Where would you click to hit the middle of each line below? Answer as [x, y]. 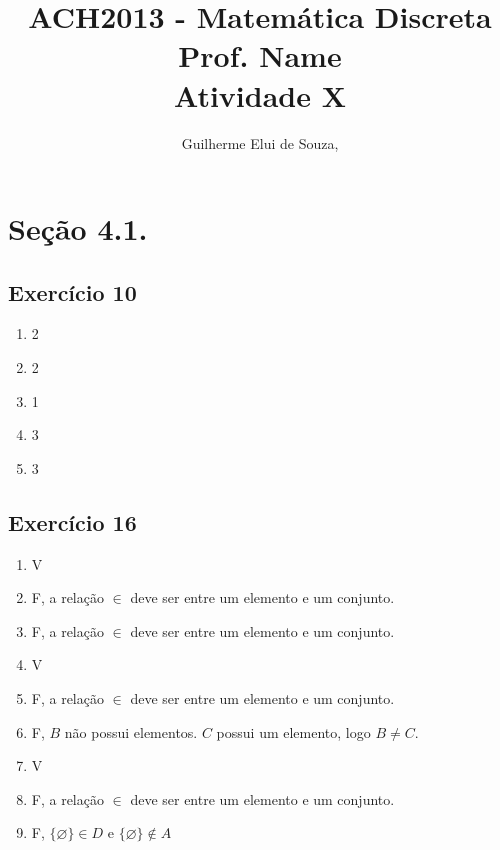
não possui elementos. [131, 731]
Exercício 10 [72, 291]
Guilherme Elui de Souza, [260, 142]
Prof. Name [260, 55]
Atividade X [260, 94]
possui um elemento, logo [293, 731]
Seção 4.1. [78, 228]
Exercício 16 [72, 521]
